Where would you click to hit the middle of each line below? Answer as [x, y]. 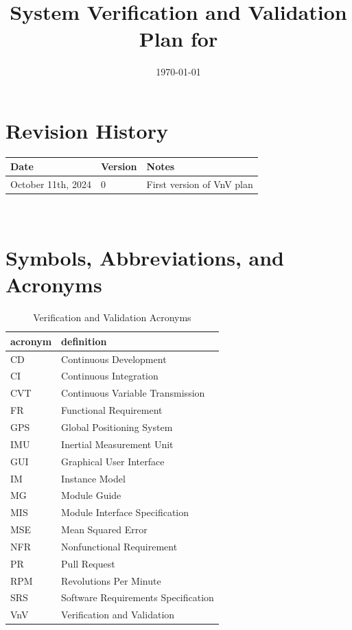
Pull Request [88, 563]
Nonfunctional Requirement [119, 546]
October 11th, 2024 [51, 184]
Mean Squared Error [104, 529]
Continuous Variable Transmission [133, 393]
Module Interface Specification [125, 512]
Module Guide [91, 495]
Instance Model [93, 478]
